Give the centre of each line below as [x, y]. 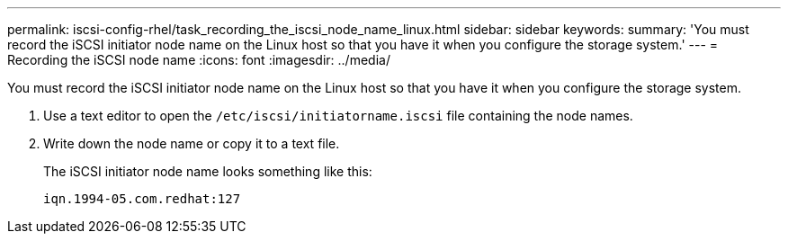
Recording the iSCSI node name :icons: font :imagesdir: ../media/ [199, 60]
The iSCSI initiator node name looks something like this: [208, 171]
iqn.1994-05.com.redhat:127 [142, 199]
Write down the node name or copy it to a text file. [192, 143]
